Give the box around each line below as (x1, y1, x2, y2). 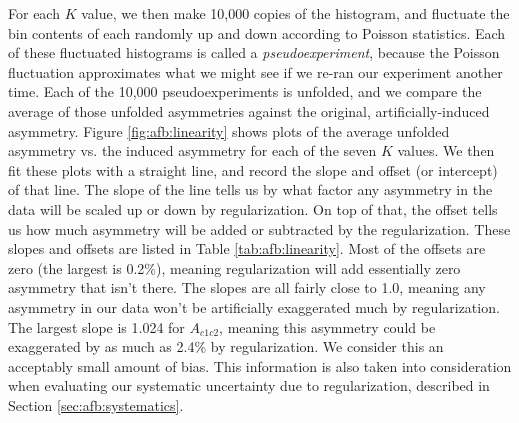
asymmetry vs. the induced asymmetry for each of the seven (8, 140, 377, 161)
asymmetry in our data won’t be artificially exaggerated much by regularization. (8, 296, 500, 317)
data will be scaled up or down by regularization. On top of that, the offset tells (8, 198, 498, 219)
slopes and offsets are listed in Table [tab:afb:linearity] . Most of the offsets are (8, 238, 486, 259)
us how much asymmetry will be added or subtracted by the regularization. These (8, 218, 511, 239)
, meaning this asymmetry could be (219, 316, 436, 337)
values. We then (397, 140, 495, 161)
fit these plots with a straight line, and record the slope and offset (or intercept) (8, 159, 498, 180)
